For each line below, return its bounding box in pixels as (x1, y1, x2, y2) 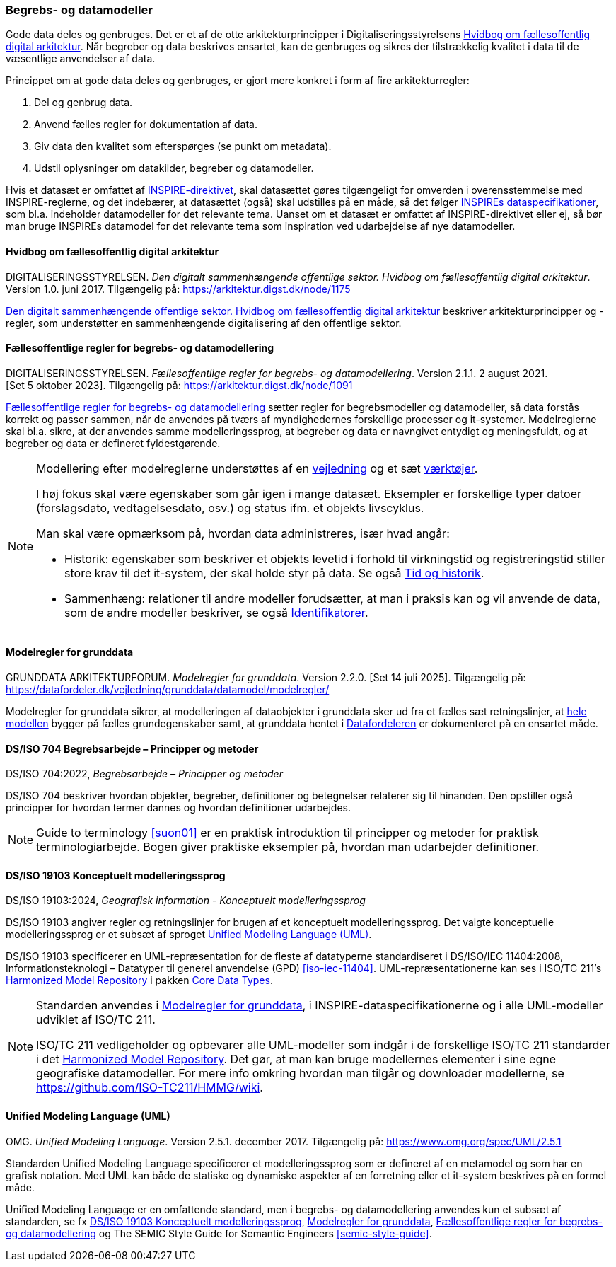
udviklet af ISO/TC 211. (36, 1012, 156, 1027)
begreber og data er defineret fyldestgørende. (6, 436, 221, 449)
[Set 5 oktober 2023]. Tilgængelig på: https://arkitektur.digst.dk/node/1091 (6, 378, 353, 391)
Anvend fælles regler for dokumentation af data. (34, 118, 257, 131)
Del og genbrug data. (34, 96, 133, 109)
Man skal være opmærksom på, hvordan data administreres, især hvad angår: (36, 526, 450, 540)
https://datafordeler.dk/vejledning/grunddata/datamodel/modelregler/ (6, 683, 330, 696)
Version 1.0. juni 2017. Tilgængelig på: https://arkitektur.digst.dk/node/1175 (6, 282, 351, 295)
